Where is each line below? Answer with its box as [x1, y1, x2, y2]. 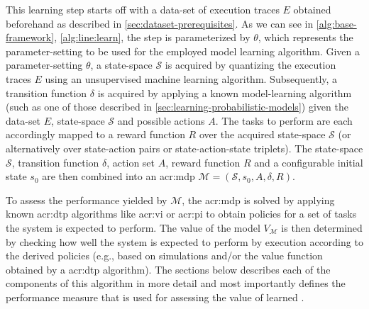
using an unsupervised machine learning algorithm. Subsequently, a [45, 71, 338, 86]
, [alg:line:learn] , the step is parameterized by [54, 30, 250, 45]
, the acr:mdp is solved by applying [182, 192, 335, 207]
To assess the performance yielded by [6, 192, 167, 207]
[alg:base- [316, 16, 357, 30]
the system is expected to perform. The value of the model [6, 220, 260, 235]
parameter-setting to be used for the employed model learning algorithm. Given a [6, 43, 360, 58]
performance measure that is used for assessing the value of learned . [6, 289, 304, 304]
